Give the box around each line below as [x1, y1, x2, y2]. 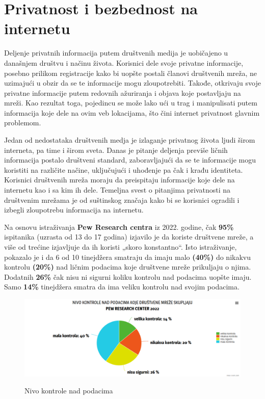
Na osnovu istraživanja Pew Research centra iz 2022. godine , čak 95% [4, 221, 234, 232]
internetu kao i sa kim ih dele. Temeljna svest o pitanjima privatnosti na [4, 184, 231, 195]
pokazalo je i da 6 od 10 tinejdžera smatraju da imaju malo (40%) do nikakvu [4, 251, 251, 262]
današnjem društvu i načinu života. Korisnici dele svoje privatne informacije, [4, 57, 244, 68]
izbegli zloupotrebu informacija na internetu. [4, 204, 144, 215]
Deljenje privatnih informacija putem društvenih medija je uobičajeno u [4, 47, 228, 58]
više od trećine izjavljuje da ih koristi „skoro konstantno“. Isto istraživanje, [4, 242, 237, 252]
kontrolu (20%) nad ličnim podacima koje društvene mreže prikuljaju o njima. [4, 261, 251, 272]
